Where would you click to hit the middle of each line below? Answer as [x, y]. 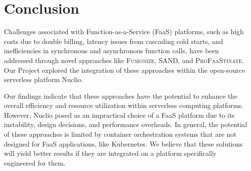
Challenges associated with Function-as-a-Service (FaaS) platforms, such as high [124, 32]
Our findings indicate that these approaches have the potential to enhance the [121, 96]
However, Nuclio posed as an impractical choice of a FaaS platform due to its [119, 115]
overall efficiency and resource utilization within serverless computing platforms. [124, 105]
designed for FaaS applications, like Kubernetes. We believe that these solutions [123, 143]
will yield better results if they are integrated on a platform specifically [110, 153]
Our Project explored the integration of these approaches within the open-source [125, 70]
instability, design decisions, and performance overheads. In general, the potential [125, 124]
